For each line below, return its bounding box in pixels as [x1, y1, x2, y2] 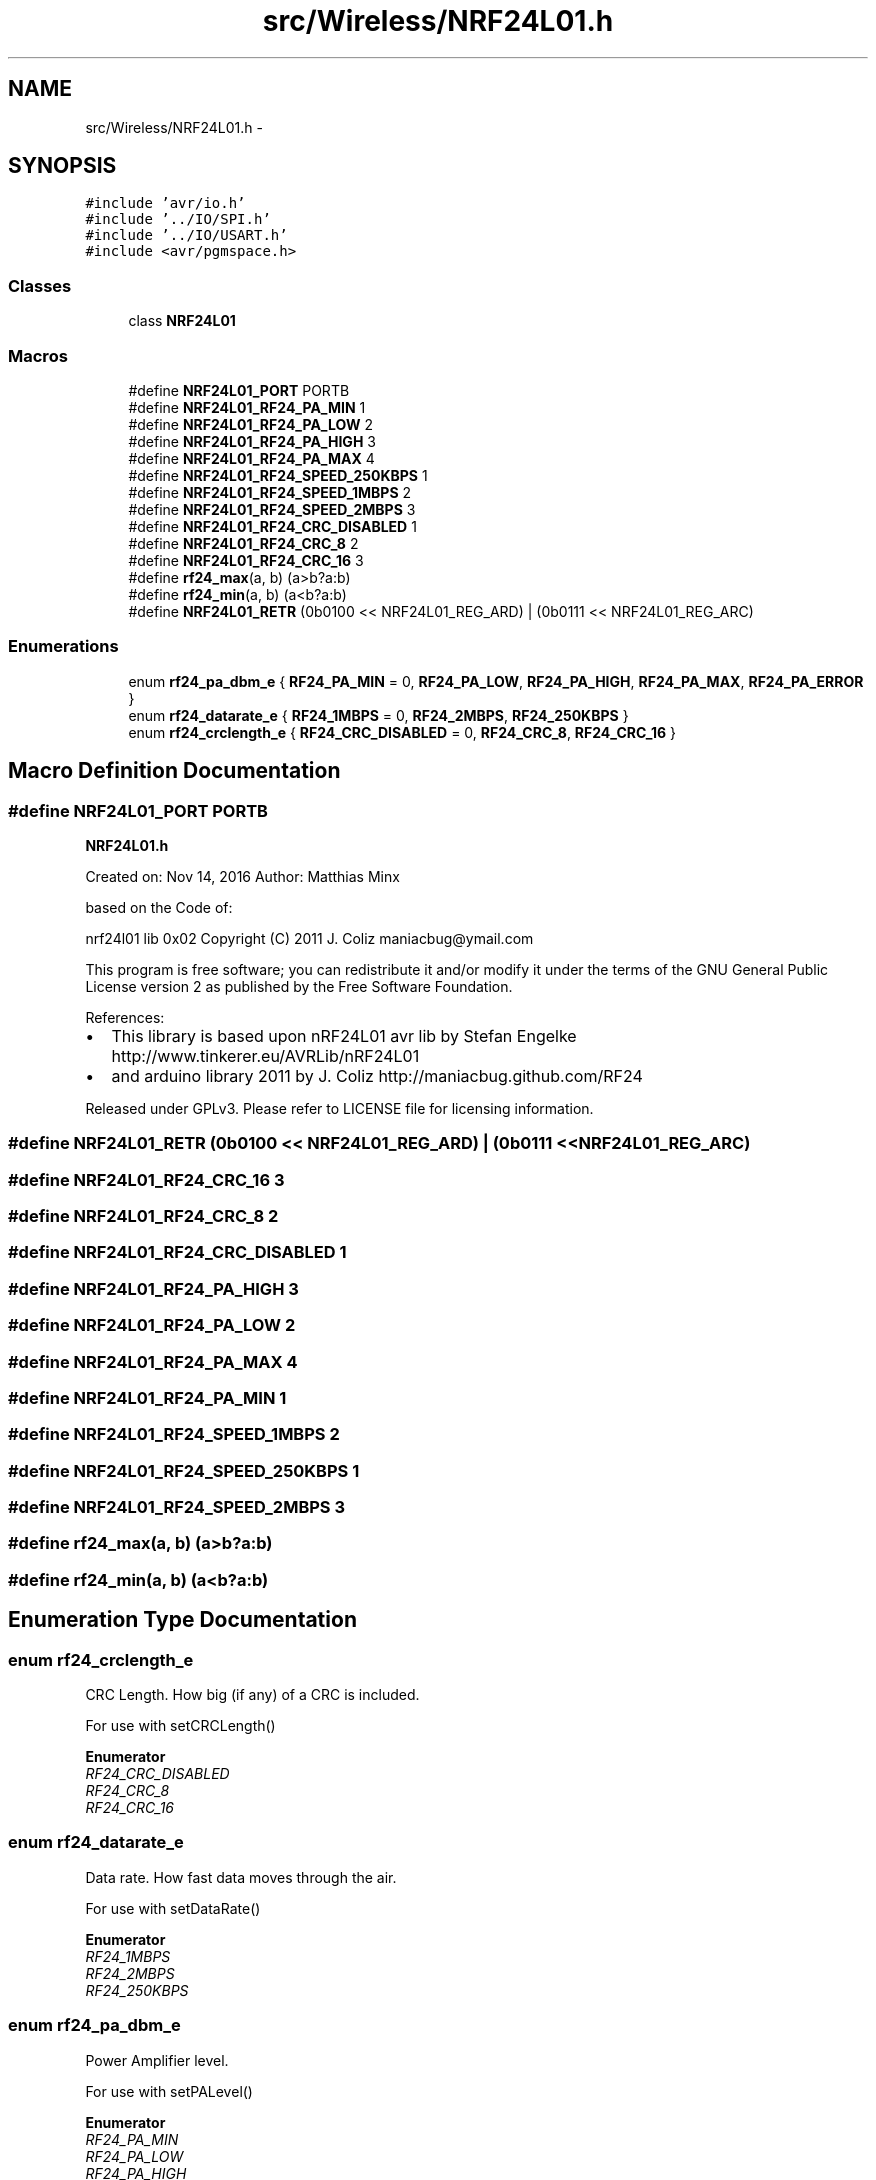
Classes [8, 275, 72, 296]
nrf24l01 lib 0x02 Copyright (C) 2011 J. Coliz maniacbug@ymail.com [85, 929, 534, 947]
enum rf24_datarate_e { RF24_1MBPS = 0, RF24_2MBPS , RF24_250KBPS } [128, 706, 629, 724]
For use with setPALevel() [85, 2082, 253, 2100]
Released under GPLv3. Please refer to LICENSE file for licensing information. [85, 1099, 594, 1117]
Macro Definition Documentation [8, 758, 341, 784]
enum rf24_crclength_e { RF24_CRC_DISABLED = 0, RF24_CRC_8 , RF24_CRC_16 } [128, 723, 676, 741]
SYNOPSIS [8, 153, 117, 179]
